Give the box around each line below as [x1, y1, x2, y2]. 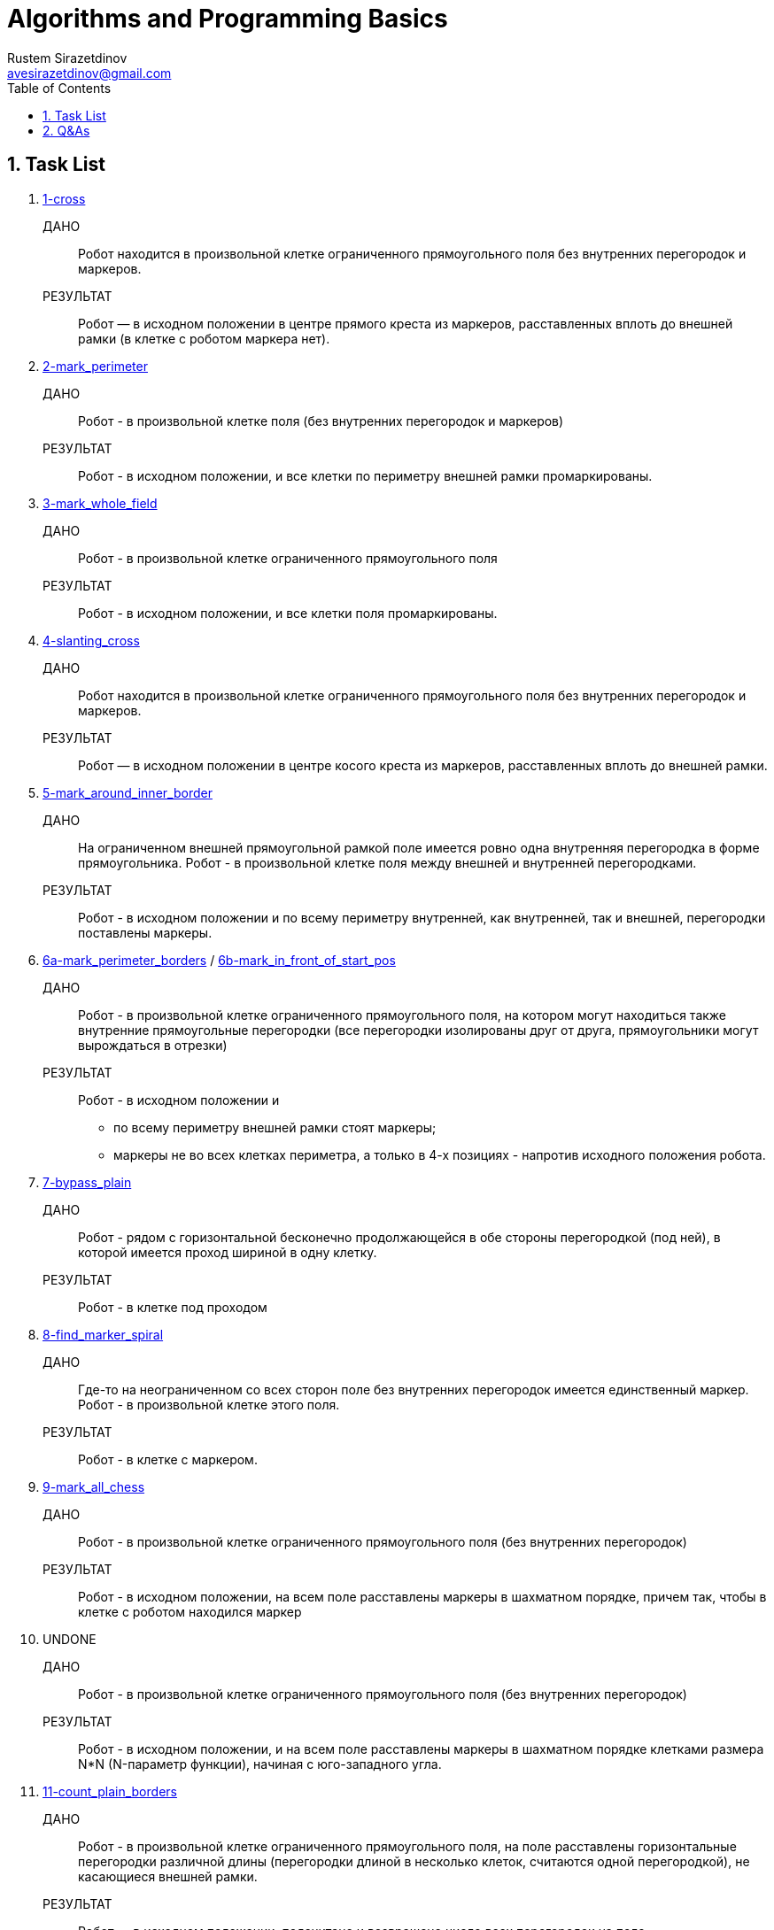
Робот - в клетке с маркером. [78, 1451, 258, 1467]
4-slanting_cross [43, 632, 140, 648]
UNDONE [43, 1631, 97, 1647]
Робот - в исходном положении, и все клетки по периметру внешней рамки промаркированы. [78, 467, 653, 483]
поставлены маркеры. [78, 924, 213, 940]
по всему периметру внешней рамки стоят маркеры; [113, 1119, 437, 1135]
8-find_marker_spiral [43, 1326, 164, 1342]
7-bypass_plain [43, 1174, 132, 1190]
